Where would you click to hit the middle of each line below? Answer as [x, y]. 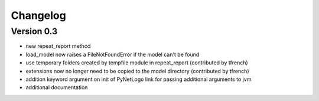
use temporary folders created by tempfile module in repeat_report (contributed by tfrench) [137, 63]
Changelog [38, 15]
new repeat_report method [58, 46]
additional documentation [57, 87]
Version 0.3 [34, 31]
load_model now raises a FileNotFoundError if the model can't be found [113, 54]
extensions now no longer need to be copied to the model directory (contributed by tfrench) [137, 71]
